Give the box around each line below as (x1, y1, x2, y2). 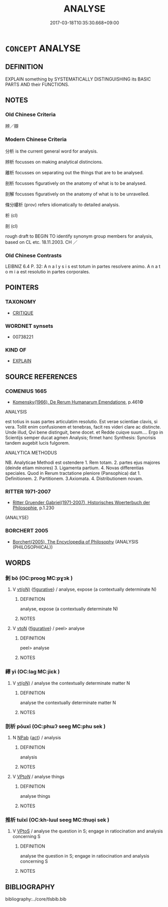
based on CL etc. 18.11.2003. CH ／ (5, 239, 78, 245)
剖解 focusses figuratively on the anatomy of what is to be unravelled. (5, 191, 150, 197)
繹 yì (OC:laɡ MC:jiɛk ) (5, 668, 60, 675)
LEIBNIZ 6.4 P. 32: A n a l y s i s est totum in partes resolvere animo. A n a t (5, 263, 161, 269)
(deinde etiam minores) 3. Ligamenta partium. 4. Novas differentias (5, 465, 144, 471)
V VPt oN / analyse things (12, 774, 64, 780)
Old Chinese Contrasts (5, 252, 62, 259)
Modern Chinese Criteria (5, 136, 67, 143)
